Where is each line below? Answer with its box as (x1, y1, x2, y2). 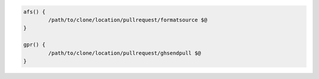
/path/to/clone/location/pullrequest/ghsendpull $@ (48, 50, 201, 56)
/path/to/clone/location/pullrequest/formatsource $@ (48, 17, 207, 23)
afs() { (23, 8, 45, 15)
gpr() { (23, 41, 45, 48)
